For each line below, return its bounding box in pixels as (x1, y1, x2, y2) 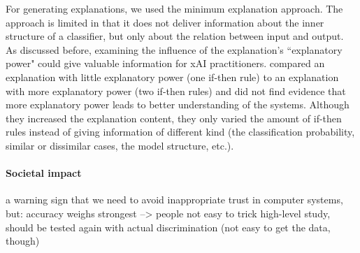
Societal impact (6, 166, 82, 180)
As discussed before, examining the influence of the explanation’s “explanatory (6, 42, 343, 57)
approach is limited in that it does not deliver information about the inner (6, 15, 324, 29)
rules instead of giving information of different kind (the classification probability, (6, 124, 355, 139)
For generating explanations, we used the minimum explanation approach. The (6, 1, 343, 15)
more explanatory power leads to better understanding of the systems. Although (6, 97, 350, 112)
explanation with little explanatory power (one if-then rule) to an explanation (6, 69, 339, 84)
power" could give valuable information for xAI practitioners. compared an (6, 56, 325, 71)
